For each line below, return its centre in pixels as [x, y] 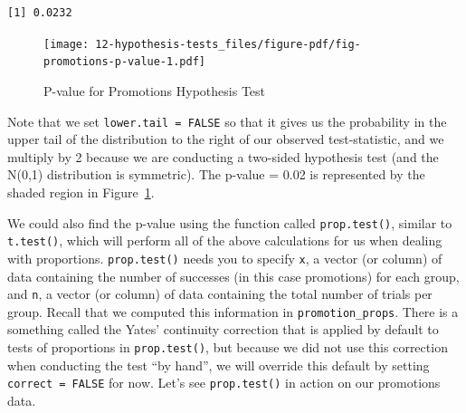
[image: [67, 44]
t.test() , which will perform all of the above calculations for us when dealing [225, 240]
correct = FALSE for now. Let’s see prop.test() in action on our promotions [224, 383]
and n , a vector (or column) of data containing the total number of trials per [220, 294]
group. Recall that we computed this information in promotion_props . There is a [233, 311]
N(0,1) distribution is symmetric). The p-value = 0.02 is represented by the [216, 174]
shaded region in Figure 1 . [81, 192]
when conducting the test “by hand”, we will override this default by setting [219, 365]
